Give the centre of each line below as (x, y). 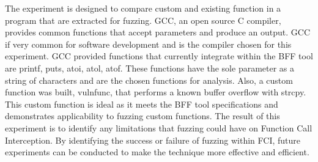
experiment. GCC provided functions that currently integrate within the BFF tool (159, 56)
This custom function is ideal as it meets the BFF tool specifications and (142, 104)
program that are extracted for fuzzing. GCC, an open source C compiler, (143, 20)
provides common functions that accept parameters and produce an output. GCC (158, 32)
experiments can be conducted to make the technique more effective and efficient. (157, 152)
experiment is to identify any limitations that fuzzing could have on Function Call (159, 127)
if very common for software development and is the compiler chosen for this (148, 44)
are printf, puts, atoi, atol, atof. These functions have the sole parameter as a (150, 68)
